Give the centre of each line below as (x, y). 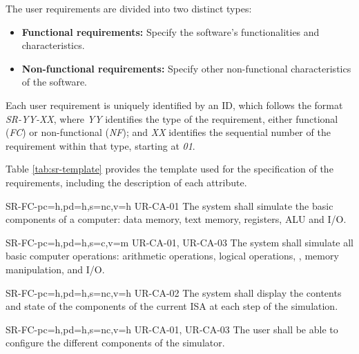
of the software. (55, 82)
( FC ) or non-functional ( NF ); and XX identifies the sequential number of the (168, 132)
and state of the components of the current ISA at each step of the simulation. (172, 306)
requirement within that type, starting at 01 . (100, 145)
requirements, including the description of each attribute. (126, 182)
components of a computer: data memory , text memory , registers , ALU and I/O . (176, 219)
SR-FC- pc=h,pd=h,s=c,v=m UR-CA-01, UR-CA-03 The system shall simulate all (179, 242)
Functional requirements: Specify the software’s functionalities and (171, 31)
